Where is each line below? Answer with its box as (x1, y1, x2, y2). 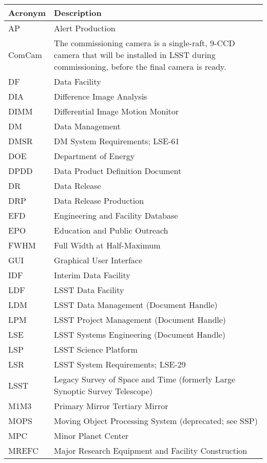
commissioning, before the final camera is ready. (54, 61, 226, 72)
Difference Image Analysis (54, 90, 147, 102)
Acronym (8, 7, 46, 18)
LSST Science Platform (54, 343, 138, 355)
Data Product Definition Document (54, 165, 182, 177)
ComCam (8, 49, 42, 61)
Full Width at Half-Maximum (54, 239, 161, 251)
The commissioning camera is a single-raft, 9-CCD (54, 37, 235, 49)
